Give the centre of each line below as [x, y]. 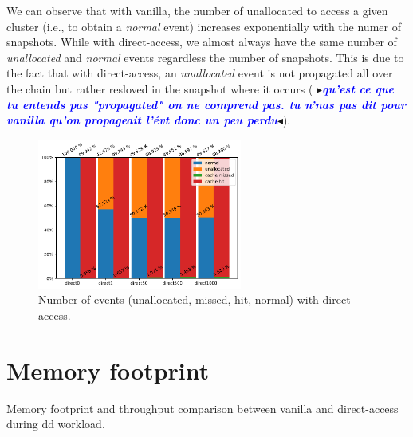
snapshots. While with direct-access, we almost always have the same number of [202, 42]
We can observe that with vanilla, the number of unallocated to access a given [197, 10]
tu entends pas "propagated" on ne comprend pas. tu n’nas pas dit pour [206, 104]
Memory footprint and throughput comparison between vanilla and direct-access [203, 408]
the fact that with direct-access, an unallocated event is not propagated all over [200, 73]
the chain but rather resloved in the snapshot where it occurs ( [160, 88]
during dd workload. [56, 424]
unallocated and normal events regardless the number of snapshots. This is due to [205, 57]
